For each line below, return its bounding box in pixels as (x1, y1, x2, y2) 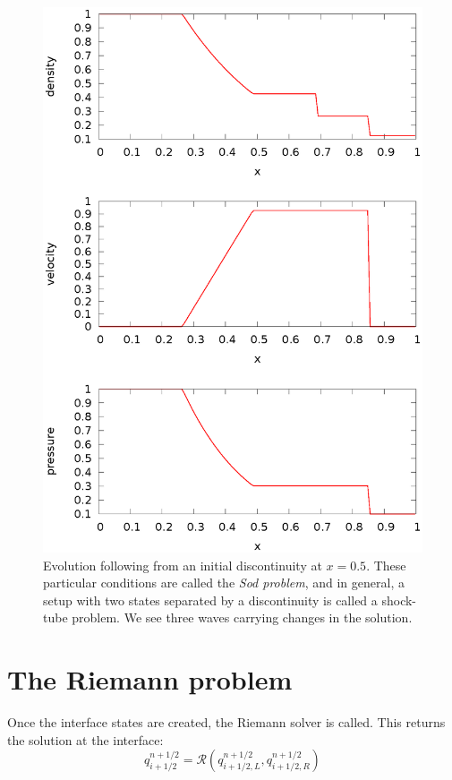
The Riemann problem (7, 661, 293, 698)
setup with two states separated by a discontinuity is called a (43, 590, 378, 609)
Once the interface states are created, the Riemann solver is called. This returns (7, 713, 446, 732)
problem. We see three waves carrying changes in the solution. (72, 608, 413, 627)
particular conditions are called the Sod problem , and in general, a (43, 573, 405, 592)
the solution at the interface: (7, 730, 164, 749)
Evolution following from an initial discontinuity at (43, 555, 322, 574)
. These (366, 555, 406, 574)
